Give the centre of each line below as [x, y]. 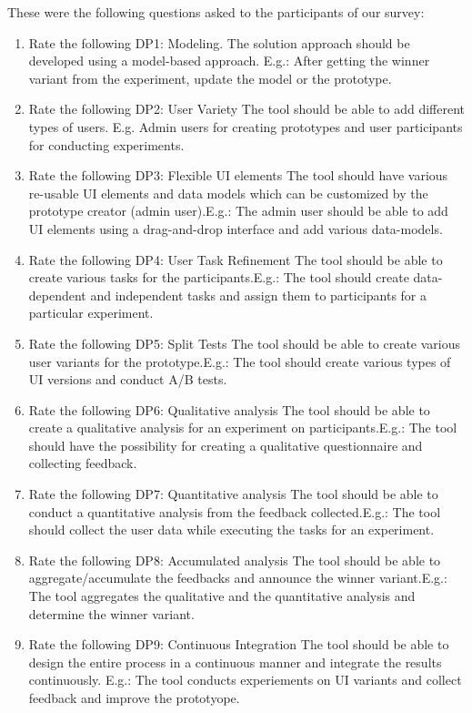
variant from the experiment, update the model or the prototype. [210, 78]
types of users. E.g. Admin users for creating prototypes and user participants [246, 126]
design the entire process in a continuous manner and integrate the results [235, 662]
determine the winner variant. [111, 613]
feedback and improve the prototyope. [134, 698]
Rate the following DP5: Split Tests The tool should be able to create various [245, 343]
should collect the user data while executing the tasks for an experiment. [231, 530]
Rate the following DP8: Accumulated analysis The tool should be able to [235, 560]
